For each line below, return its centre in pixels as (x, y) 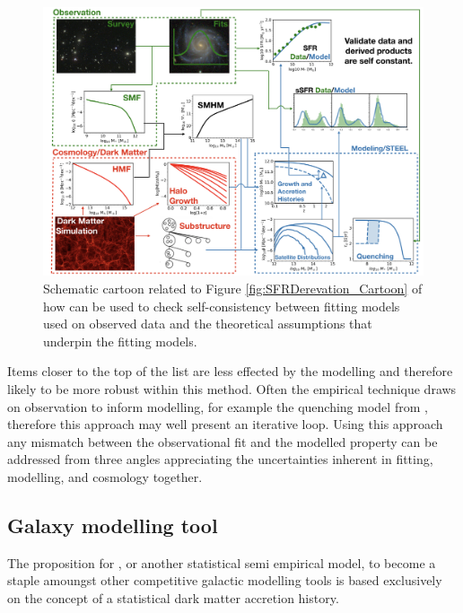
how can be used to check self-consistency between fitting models (222, 306)
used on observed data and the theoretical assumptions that (208, 324)
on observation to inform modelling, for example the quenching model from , (218, 406)
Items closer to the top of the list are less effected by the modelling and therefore (230, 371)
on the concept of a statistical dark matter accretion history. (173, 597)
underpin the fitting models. (120, 341)
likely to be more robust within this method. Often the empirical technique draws (232, 388)
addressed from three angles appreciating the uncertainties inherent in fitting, (220, 459)
